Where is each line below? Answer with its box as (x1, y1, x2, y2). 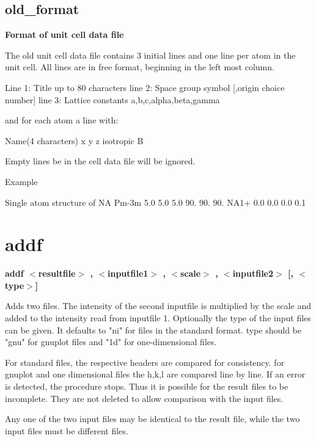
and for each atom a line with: (5, 114, 119, 126)
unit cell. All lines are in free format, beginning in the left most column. (5, 60, 274, 73)
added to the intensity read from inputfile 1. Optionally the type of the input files (5, 312, 311, 324)
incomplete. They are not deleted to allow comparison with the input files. (5, 392, 284, 404)
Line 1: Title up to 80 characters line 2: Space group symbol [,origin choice (5, 81, 285, 93)
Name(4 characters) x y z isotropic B (5, 134, 144, 147)
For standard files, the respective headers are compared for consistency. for (5, 355, 285, 368)
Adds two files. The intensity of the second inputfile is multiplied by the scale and (5, 299, 311, 312)
